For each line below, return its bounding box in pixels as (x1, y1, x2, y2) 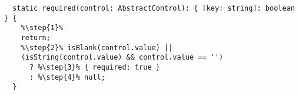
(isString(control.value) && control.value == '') (21, 53, 224, 62)
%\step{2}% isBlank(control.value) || (21, 43, 173, 52)
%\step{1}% (21, 24, 64, 32)
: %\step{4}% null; (29, 73, 105, 81)
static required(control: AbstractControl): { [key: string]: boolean (12, 4, 295, 12)
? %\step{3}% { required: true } (29, 63, 160, 71)
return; (21, 33, 51, 42)
